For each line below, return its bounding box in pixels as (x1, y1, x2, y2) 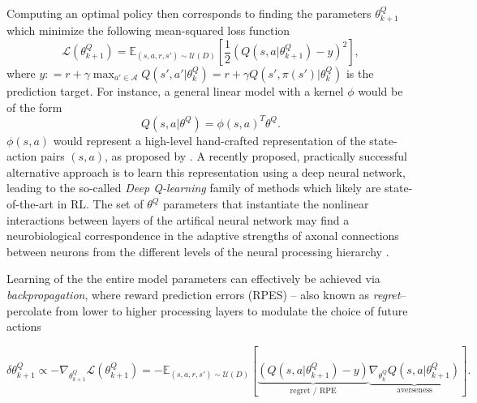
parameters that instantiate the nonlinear (162, 195, 369, 212)
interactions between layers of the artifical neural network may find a (6, 211, 350, 228)
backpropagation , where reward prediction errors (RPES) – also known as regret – (6, 286, 406, 303)
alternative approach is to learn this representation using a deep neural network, (6, 163, 406, 180)
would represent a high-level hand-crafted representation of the (53, 131, 366, 148)
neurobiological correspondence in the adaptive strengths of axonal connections (6, 227, 399, 244)
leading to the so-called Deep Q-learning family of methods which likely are (6, 179, 381, 196)
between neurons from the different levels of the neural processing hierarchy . (6, 242, 389, 259)
